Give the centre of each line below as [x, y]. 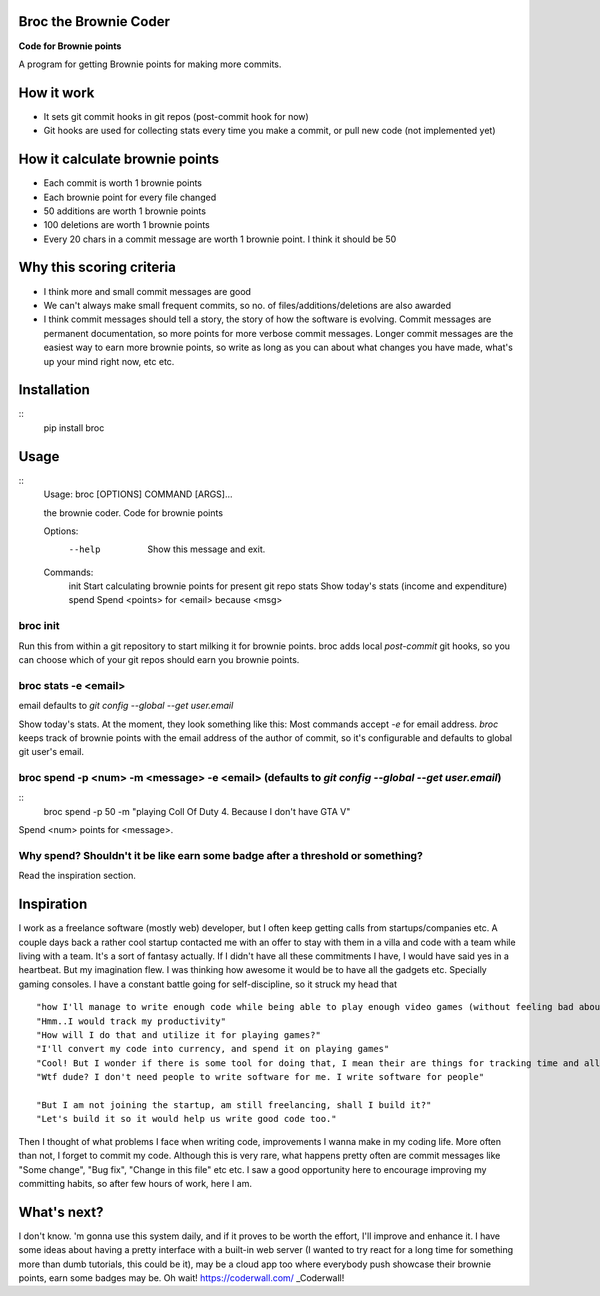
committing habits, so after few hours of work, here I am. [135, 1183]
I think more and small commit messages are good [147, 291]
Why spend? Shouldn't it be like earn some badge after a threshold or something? [221, 855]
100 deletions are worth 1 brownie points [126, 225]
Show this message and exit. [206, 549]
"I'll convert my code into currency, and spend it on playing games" [213, 1049]
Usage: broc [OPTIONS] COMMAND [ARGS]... [138, 494]
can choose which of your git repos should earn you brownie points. [159, 659]
